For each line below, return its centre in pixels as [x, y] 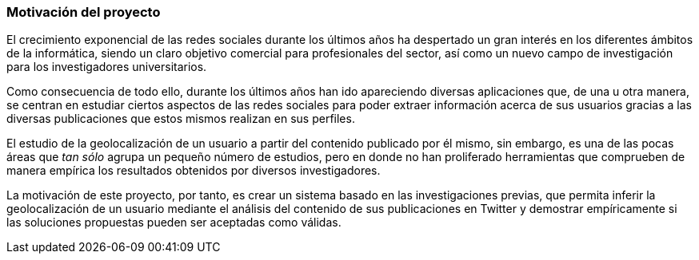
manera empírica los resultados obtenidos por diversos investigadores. [194, 171]
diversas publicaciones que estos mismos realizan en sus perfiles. [181, 119]
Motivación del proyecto [84, 12]
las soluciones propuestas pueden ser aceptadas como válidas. [174, 223]
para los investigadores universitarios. [107, 67]
